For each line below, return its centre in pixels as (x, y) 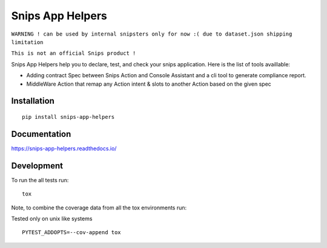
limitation (27, 42)
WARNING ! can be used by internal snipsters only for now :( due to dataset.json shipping (152, 34)
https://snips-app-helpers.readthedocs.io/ (64, 148)
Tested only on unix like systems (52, 218)
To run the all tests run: (40, 180)
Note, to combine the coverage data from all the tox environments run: (99, 208)
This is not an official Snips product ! (74, 53)
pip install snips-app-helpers (68, 117)
